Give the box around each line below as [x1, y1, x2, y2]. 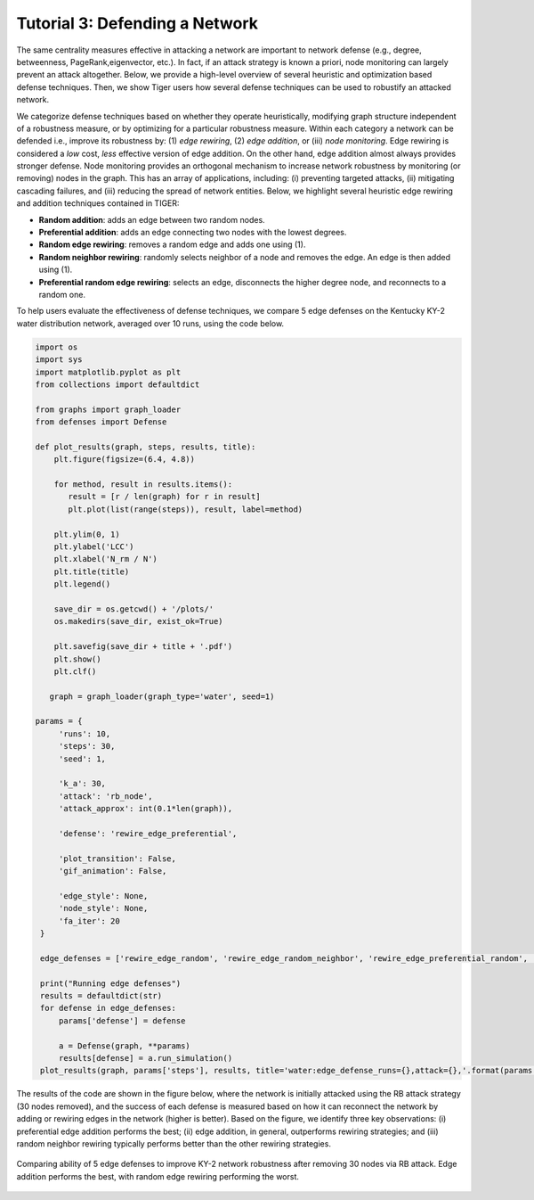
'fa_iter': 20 [58, 916, 120, 926]
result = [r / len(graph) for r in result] [68, 491, 262, 502]
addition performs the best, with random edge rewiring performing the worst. [16, 1171, 300, 1181]
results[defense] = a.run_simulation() [58, 1053, 233, 1063]
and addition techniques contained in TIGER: [16, 198, 180, 209]
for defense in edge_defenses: [40, 1003, 177, 1014]
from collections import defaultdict [35, 379, 200, 390]
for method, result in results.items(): [53, 480, 233, 489]
